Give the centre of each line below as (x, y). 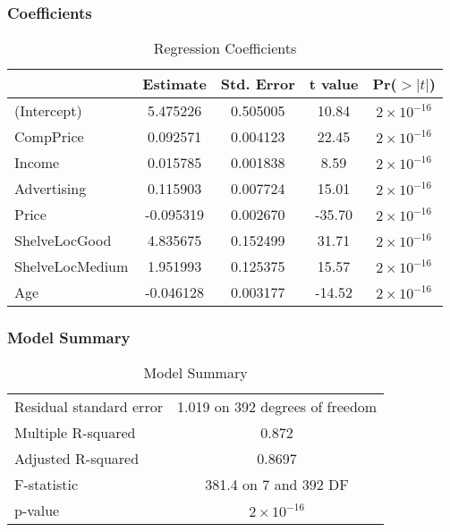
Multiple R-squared (75, 433)
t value (334, 84)
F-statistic (47, 485)
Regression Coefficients (225, 48)
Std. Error (258, 84)
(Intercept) (48, 111)
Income (37, 163)
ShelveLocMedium (72, 266)
